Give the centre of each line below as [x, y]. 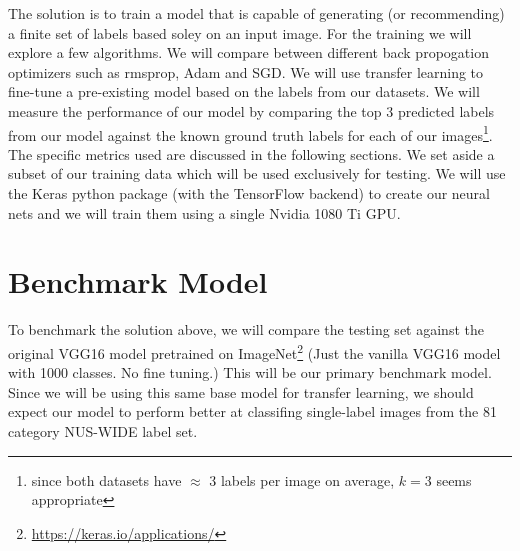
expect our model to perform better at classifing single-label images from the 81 [252, 411]
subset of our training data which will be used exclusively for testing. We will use [257, 173]
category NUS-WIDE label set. [103, 430]
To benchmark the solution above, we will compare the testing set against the [246, 329]
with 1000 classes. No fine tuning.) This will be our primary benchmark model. [250, 372]
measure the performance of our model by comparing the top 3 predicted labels [251, 110]
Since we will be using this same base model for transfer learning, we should [241, 391]
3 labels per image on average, [302, 479]
